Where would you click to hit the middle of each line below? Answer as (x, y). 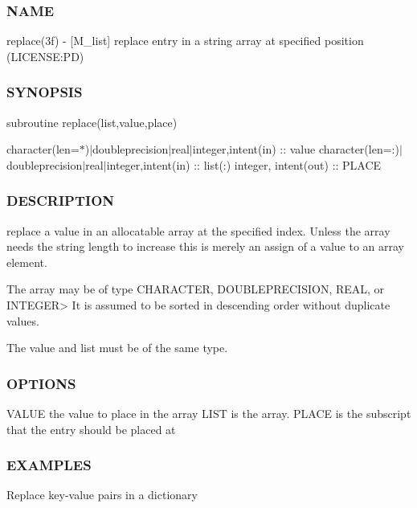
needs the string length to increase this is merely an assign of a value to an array (205, 246)
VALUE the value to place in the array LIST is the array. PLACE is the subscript (209, 413)
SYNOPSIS (45, 92)
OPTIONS (41, 383)
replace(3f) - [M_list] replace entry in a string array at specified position (185, 41)
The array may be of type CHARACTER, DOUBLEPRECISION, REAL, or (196, 289)
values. (23, 320)
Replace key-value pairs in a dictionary (102, 495)
